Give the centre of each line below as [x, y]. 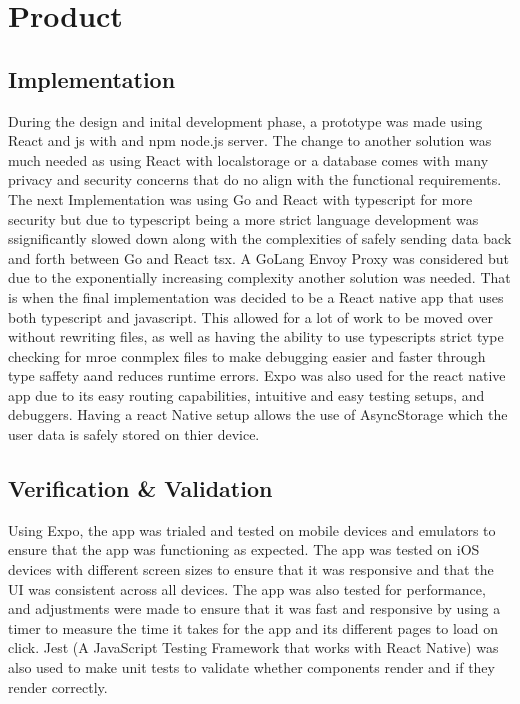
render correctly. [58, 686]
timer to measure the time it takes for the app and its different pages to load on [253, 627]
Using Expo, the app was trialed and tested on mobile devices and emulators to [252, 529]
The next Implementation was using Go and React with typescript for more [240, 198]
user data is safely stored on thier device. [134, 434]
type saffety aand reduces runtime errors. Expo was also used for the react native [257, 375]
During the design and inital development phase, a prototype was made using [245, 120]
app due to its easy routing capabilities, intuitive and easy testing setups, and [246, 394]
